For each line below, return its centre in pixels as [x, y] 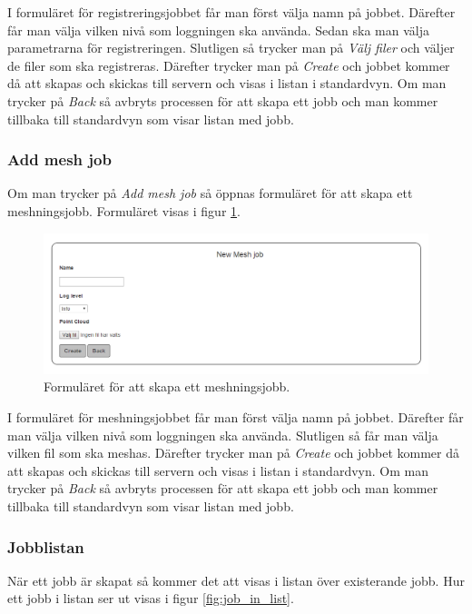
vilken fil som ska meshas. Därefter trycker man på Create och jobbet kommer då [233, 453]
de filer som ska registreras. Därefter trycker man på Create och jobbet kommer [229, 65]
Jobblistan [46, 546]
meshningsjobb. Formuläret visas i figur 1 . [124, 210]
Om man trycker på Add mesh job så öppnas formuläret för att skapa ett [210, 193]
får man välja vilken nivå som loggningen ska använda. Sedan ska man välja [219, 30]
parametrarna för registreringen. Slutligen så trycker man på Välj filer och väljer [231, 48]
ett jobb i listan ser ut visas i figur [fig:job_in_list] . [151, 598]
